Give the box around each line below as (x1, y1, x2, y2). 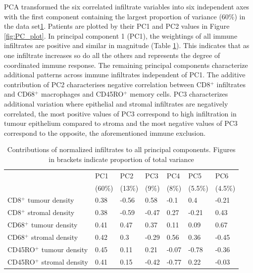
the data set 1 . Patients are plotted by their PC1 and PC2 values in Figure (4, 21, 230, 31)
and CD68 (4, 89, 35, 99)
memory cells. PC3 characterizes (130, 89, 228, 99)
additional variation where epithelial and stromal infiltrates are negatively (4, 98, 228, 109)
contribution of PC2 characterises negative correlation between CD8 (4, 79, 210, 89)
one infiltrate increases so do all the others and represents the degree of (4, 50, 220, 60)
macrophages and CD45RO (41, 89, 124, 99)
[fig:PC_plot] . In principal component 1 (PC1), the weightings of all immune (4, 30, 238, 41)
